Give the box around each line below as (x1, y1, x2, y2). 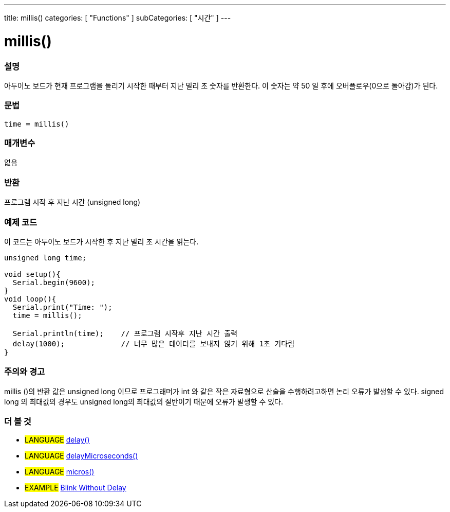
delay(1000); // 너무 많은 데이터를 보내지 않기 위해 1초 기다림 (12, 339, 295, 348)
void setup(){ (4, 270, 61, 278)
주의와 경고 (4, 366, 45, 377)
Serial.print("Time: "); (12, 303, 113, 311)
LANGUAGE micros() (25, 467, 95, 476)
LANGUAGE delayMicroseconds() (25, 451, 138, 461)
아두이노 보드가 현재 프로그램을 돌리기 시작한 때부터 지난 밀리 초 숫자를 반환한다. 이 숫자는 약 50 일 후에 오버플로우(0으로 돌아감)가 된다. (4, 81, 438, 90)
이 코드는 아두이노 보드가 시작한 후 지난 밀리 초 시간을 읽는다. (4, 237, 199, 246)
